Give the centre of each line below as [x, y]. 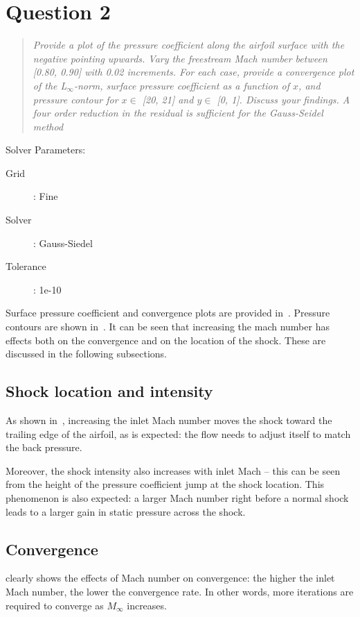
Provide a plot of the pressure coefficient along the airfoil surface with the [189, 45]
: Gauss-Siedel [63, 243]
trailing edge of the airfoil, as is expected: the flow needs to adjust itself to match [178, 433]
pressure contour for [75, 99]
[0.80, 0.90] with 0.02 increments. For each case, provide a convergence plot [193, 72]
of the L [50, 85]
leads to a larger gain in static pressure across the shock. [126, 511]
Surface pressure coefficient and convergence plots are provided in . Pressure [168, 313]
